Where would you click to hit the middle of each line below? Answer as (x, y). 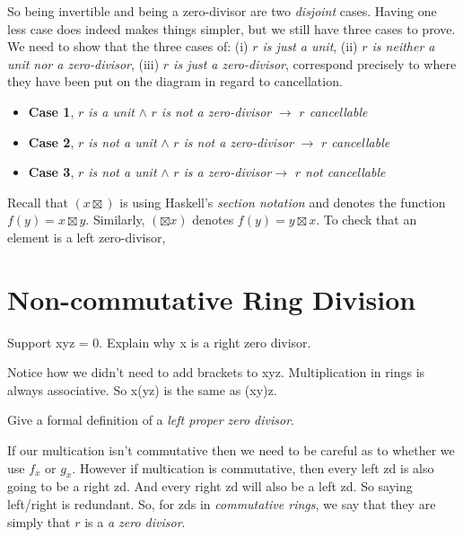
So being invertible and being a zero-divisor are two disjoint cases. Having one (222, 11)
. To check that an (367, 220)
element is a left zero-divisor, (87, 237)
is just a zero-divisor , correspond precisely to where (315, 63)
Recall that (38, 202)
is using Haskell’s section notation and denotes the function (283, 202)
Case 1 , (51, 111)
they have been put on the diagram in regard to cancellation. (175, 81)
